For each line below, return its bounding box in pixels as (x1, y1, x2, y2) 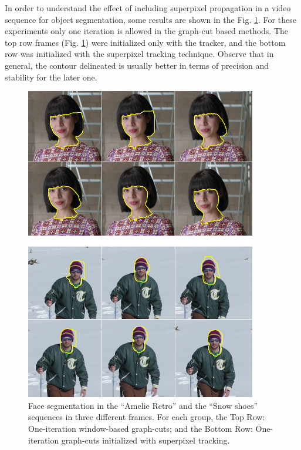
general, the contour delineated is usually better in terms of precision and (5, 59, 269, 71)
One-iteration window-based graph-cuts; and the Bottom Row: (28, 422, 253, 434)
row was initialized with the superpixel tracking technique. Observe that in (5, 48, 274, 60)
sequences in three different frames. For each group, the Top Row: (28, 411, 265, 423)
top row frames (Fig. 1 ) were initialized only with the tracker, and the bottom (5, 36, 286, 48)
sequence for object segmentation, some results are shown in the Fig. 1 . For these (5, 13, 296, 25)
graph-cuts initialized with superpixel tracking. (61, 434, 230, 446)
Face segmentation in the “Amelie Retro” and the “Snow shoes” (28, 399, 258, 411)
